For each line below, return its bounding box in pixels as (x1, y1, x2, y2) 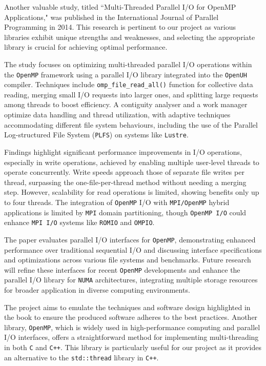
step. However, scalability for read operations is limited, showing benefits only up (4, 187, 259, 197)
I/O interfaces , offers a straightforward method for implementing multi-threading (4, 332, 259, 342)
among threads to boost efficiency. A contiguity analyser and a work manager (4, 99, 248, 110)
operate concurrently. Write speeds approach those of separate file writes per (4, 167, 244, 177)
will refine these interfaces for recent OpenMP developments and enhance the (4, 264, 240, 275)
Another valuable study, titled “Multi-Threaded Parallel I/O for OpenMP (4, 2, 236, 12)
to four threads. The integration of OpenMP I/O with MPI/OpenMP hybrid (4, 196, 230, 207)
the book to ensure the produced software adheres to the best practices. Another (4, 312, 258, 322)
